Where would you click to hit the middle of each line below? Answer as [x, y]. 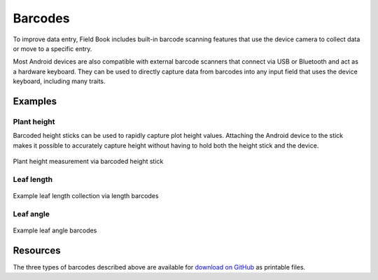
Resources [37, 250]
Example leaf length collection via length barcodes [86, 196]
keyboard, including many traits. [59, 81]
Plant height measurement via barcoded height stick [88, 162]
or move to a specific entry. [52, 48]
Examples [35, 101]
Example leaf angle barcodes [55, 230]
